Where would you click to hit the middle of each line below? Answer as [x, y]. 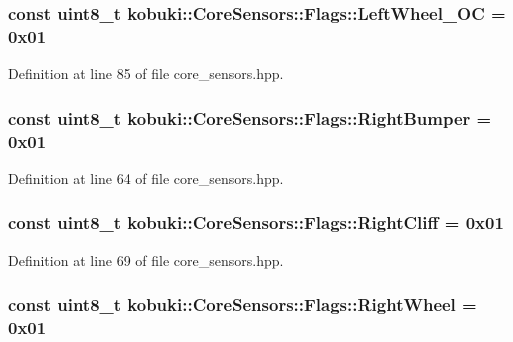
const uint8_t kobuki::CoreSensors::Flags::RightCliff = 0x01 [256, 222]
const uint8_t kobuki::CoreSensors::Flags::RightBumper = [250, 117]
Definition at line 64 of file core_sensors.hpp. [146, 177]
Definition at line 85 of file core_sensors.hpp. [146, 73]
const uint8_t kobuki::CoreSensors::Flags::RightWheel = [242, 304]
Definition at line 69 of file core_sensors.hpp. [146, 259]
